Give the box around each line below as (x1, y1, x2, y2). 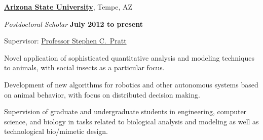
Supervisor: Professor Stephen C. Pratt (4, 35, 127, 46)
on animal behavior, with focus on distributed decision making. (4, 89, 200, 100)
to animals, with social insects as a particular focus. (4, 62, 165, 73)
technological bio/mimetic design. (4, 126, 108, 136)
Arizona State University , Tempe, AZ (4, 2, 133, 12)
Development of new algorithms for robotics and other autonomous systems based (4, 79, 258, 89)
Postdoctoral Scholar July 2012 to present (4, 18, 143, 29)
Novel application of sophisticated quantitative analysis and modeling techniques (4, 52, 254, 63)
